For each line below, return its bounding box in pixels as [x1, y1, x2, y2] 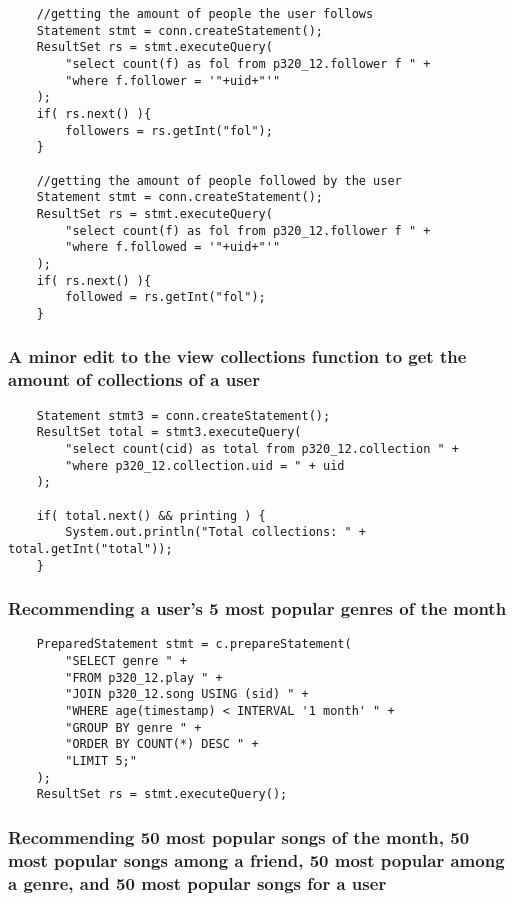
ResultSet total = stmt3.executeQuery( [36, 425, 302, 440]
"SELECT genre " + [65, 654, 187, 669]
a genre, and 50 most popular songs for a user [8, 870, 387, 895]
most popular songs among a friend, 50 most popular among [8, 847, 505, 872]
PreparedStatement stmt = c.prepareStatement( [36, 637, 352, 652]
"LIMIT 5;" [65, 753, 137, 768]
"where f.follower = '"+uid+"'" [65, 73, 281, 88]
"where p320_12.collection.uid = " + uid [65, 458, 345, 473]
